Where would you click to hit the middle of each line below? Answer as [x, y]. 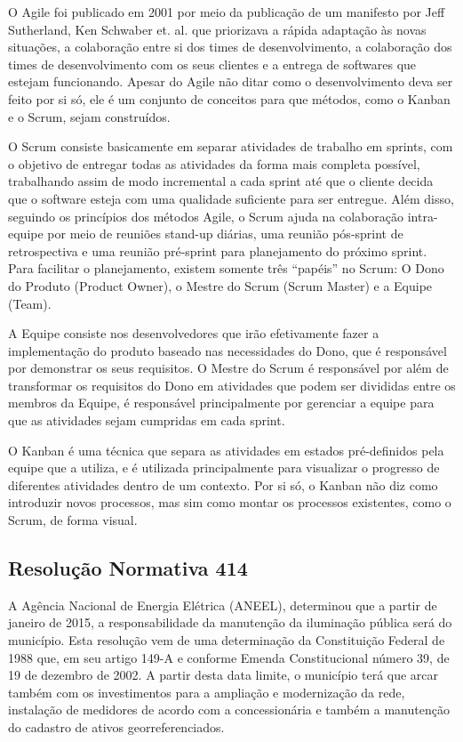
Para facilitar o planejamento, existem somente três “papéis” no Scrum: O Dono [226, 268]
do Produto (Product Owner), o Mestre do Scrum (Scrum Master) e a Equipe [220, 285]
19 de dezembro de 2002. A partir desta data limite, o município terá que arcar [224, 675]
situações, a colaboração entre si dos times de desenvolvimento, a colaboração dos [230, 47]
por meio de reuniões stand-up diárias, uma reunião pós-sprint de [225, 234]
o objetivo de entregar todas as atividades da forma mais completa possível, [214, 163]
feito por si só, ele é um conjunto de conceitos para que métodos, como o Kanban [229, 98]
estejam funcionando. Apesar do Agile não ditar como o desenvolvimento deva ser [231, 81]
